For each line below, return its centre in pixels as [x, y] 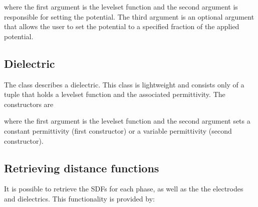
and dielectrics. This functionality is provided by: [79, 198]
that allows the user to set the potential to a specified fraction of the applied [122, 26]
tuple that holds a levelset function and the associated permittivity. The [115, 94]
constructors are [29, 104]
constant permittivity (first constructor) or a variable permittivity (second [118, 130]
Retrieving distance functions [82, 168]
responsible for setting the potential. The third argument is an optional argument [129, 16]
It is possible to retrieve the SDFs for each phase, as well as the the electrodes [124, 189]
